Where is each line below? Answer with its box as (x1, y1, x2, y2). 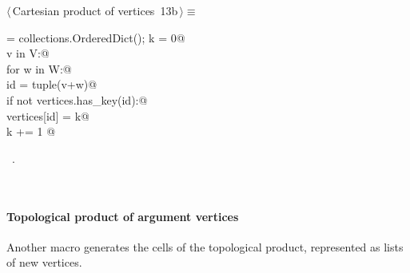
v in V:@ (6, 45, 50, 61)
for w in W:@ (6, 60, 72, 77)
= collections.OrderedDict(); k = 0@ (6, 29, 185, 45)
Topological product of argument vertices (6, 208, 239, 224)
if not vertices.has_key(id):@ (6, 91, 148, 108)
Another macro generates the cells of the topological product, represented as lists (6, 238, 404, 255)
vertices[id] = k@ (6, 107, 90, 124)
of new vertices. (6, 254, 82, 271)
